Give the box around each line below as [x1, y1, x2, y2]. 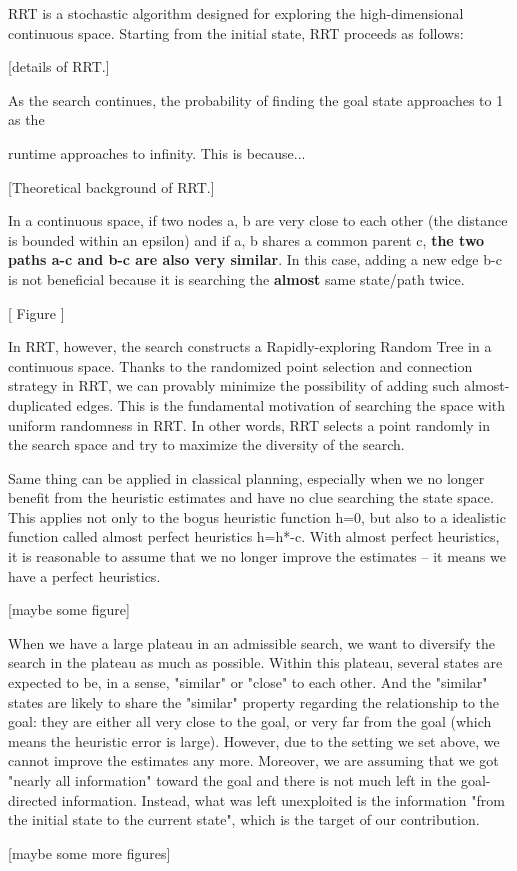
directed [8, 789, 58, 810]
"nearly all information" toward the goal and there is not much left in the [8, 770, 457, 790]
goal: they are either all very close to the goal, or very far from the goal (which [8, 711, 492, 732]
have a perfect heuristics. [8, 565, 161, 586]
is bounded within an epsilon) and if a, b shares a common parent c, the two [8, 229, 485, 250]
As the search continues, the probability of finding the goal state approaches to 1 [8, 89, 504, 110]
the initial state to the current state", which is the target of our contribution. [8, 809, 480, 830]
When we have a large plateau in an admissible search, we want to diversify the [8, 632, 495, 653]
